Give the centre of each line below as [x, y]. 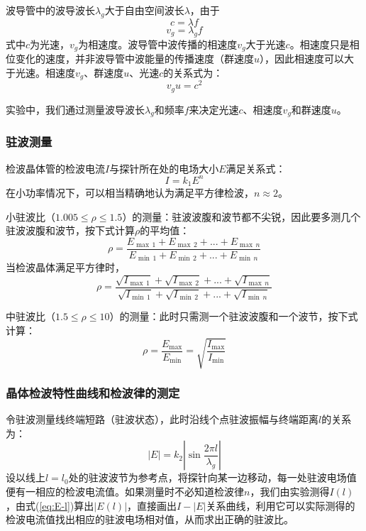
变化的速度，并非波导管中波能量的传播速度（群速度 [134, 59]
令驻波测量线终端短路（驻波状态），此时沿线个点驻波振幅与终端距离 [162, 419]
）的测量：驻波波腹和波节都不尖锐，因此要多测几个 [242, 216]
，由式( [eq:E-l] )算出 [50, 505]
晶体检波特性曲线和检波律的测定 [93, 392]
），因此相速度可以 [302, 59]
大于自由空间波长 [144, 10]
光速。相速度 [45, 72]
